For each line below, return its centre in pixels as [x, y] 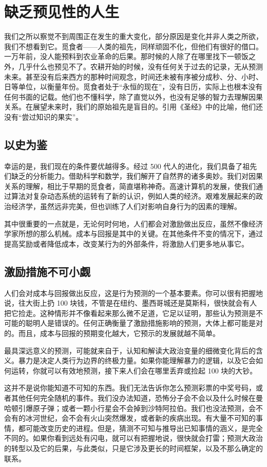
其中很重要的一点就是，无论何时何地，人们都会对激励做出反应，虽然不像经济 [133, 223]
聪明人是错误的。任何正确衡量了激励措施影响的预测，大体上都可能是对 [144, 323]
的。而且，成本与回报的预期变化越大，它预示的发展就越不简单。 [112, 333]
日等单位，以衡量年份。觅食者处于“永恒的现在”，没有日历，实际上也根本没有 [133, 87]
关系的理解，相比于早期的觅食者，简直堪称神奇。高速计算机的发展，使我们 [130, 186]
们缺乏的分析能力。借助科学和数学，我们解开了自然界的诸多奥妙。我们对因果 [133, 176]
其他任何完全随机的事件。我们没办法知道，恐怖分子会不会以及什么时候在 [133, 397]
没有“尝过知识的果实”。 [44, 116]
